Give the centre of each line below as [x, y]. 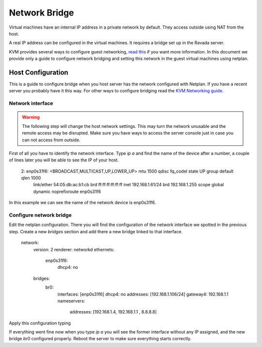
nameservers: [71, 301]
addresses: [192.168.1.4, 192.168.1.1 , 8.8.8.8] [113, 312]
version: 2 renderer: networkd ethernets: [74, 249]
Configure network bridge [40, 215]
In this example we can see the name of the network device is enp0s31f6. [82, 203]
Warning [31, 117]
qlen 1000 [31, 178]
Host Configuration [39, 72]
